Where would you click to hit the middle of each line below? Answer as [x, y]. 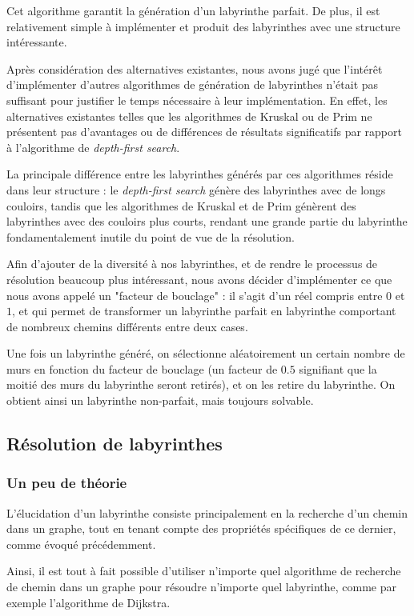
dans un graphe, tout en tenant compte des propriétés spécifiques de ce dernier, [201, 528]
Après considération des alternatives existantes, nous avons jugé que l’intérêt [195, 68]
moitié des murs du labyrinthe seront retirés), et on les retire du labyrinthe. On [201, 384]
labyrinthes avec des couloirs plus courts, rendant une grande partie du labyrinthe [207, 221]
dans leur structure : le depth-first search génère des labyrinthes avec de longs [196, 189]
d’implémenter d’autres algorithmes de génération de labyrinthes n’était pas [193, 84]
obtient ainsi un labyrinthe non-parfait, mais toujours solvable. [160, 400]
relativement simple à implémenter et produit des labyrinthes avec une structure [203, 26]
